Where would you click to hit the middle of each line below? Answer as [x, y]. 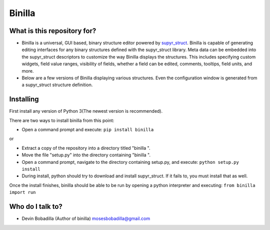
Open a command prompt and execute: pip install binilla [88, 130]
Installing [24, 99]
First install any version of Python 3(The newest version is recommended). [86, 111]
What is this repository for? [53, 31]
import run [22, 192]
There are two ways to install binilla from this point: [62, 120]
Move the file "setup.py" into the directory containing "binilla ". [86, 155]
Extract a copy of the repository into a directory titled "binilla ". [86, 148]
